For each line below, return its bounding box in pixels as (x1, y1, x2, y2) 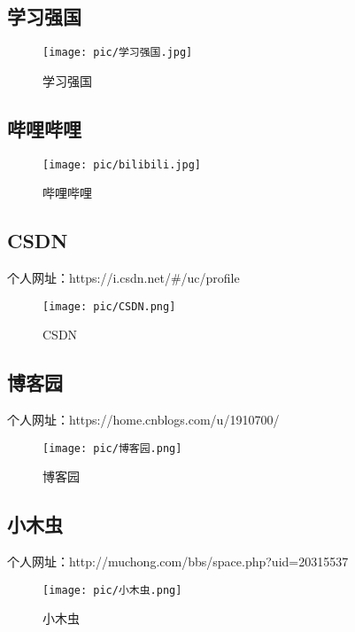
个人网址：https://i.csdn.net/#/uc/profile (7, 269, 240, 287)
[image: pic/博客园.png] (42, 441, 182, 455)
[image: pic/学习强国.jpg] (42, 46, 193, 59)
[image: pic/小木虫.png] (42, 583, 182, 597)
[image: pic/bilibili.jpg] (42, 158, 201, 171)
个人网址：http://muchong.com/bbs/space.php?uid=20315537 (7, 552, 349, 571)
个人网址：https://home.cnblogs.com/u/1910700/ (7, 410, 280, 429)
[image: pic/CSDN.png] (42, 300, 176, 313)
